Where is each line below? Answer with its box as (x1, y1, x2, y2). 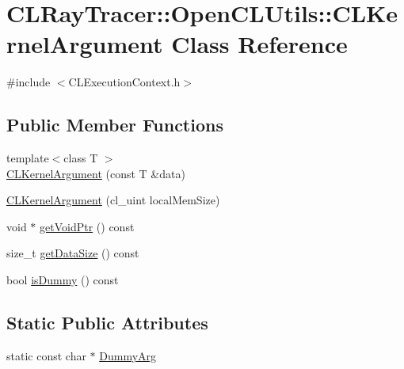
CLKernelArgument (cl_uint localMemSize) (6, 192, 220, 208)
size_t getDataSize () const (6, 245, 139, 261)
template (6, 150, 49, 166)
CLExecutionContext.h (68, 74, 181, 90)
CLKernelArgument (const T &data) (6, 165, 185, 181)
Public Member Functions (6, 112, 223, 137)
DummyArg (99, 347, 157, 363)
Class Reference (171, 28, 348, 60)
